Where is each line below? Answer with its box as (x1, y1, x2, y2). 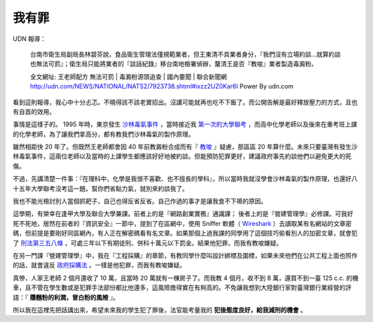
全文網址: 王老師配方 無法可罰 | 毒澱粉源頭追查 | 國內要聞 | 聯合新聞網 (30, 73, 227, 81)
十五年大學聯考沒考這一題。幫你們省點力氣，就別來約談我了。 (12, 184, 189, 193)
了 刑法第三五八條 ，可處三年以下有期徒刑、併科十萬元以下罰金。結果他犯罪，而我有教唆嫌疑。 (12, 238, 283, 247)
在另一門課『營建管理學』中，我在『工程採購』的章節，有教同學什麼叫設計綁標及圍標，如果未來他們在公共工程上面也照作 (12, 251, 358, 259)
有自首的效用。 (12, 107, 55, 115)
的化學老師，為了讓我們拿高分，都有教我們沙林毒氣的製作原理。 (12, 130, 195, 138)
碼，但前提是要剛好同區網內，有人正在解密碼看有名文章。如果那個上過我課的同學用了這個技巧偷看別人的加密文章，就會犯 (12, 229, 358, 238)
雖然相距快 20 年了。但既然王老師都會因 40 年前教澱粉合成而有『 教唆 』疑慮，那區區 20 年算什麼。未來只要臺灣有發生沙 (12, 142, 358, 151)
